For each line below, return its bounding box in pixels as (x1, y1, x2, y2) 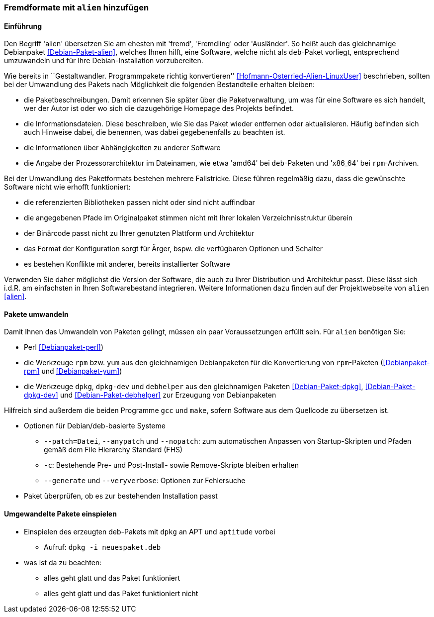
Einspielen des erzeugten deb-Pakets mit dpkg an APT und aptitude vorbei (24, 527, 275, 536)
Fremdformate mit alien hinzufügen (4, 2, 149, 12)
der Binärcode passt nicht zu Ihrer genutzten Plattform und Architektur (24, 229, 255, 238)
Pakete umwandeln (4, 309, 69, 318)
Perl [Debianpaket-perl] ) (24, 343, 104, 352)
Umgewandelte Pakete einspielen (4, 510, 117, 518)
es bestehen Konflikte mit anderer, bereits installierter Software (24, 260, 230, 269)
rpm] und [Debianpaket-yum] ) (24, 367, 122, 376)
